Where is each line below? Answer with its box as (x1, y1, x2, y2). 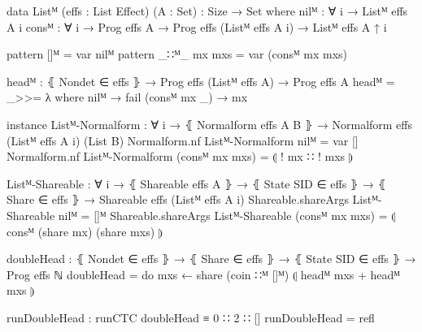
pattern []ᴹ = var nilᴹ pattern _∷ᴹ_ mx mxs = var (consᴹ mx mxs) (7, 45, 348, 63)
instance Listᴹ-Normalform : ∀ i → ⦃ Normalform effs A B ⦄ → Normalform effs (7, 115, 413, 132)
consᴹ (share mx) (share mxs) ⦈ (7, 222, 163, 239)
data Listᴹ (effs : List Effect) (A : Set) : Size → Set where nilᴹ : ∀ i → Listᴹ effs (7, 2, 408, 19)
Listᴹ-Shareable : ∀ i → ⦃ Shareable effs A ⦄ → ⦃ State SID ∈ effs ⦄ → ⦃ (7, 175, 386, 192)
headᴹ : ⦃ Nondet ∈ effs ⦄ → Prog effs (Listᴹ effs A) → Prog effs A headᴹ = (7, 72, 395, 89)
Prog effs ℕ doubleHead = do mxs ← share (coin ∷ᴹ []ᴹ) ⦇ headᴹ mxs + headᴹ (7, 265, 400, 282)
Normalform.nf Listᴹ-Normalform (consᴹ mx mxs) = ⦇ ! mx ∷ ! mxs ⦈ (7, 148, 353, 165)
